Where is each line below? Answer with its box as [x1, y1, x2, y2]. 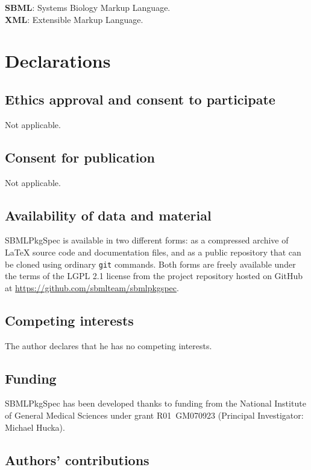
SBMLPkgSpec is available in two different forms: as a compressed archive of [5, 234, 289, 246]
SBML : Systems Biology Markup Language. [5, 1, 171, 13]
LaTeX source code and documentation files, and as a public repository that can [5, 245, 301, 258]
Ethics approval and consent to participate [5, 89, 275, 108]
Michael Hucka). [5, 420, 65, 433]
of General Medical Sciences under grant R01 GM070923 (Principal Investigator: [5, 408, 304, 421]
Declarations [5, 48, 111, 73]
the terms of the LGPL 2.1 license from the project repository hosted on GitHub [5, 269, 303, 282]
